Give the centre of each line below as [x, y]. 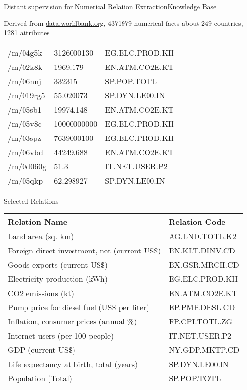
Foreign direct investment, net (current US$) [85, 251]
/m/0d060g [27, 166]
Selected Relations [31, 200]
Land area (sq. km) [41, 236]
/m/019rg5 [26, 95]
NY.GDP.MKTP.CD [204, 350]
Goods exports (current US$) [58, 265]
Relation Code [197, 222]
